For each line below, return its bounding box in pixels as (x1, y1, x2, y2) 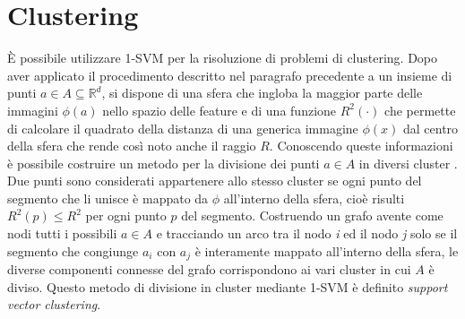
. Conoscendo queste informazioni (269, 136, 453, 155)
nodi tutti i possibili (7, 224, 117, 243)
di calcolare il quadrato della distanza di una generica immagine (7, 118, 358, 137)
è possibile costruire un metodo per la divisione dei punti (7, 153, 320, 172)
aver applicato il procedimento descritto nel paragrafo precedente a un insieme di (7, 65, 452, 84)
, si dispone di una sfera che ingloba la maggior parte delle (101, 83, 423, 102)
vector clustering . (7, 295, 101, 314)
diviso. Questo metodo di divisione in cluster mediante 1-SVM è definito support (7, 277, 448, 296)
